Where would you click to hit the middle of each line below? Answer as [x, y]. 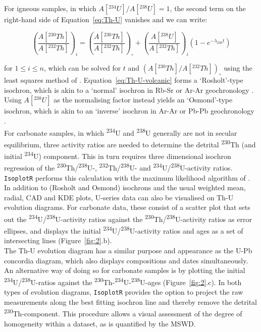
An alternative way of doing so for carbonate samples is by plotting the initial [125, 270]
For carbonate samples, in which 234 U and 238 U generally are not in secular [121, 132]
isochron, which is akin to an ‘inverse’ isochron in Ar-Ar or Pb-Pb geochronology [129, 111]
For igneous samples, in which [50, 8]
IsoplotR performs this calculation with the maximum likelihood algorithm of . [127, 177]
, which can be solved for [83, 68]
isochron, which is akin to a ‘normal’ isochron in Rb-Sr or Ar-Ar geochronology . [129, 90]
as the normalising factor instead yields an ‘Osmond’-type [143, 100]
